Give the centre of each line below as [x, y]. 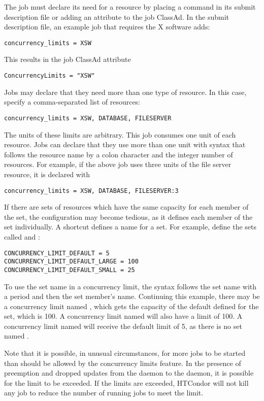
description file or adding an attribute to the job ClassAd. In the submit [117, 16]
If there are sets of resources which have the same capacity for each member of [126, 207]
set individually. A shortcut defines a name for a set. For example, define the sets [130, 227]
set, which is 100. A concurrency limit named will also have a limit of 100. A [123, 316]
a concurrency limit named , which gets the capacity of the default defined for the [131, 306]
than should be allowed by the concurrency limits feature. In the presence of [123, 363]
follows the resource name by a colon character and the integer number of [119, 154]
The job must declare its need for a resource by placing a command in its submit [130, 7]
